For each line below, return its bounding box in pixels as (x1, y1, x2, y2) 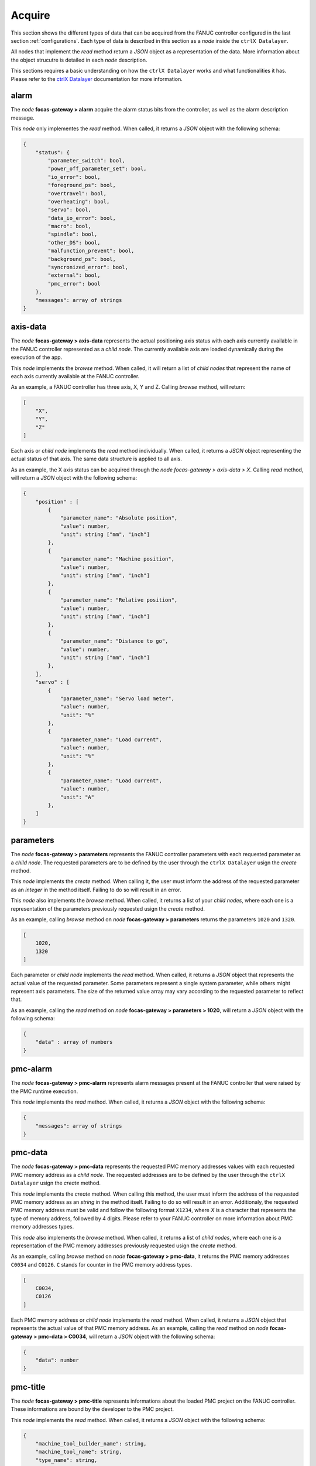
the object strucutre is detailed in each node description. (11, 56, 147, 63)
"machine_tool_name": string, (35, 1448, 122, 1455)
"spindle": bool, (47, 231, 98, 237)
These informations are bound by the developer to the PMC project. (11, 1406, 174, 1413)
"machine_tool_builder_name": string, (35, 1440, 147, 1447)
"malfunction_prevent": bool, (47, 247, 135, 254)
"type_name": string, (35, 1457, 98, 1463)
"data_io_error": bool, (47, 215, 116, 221)
